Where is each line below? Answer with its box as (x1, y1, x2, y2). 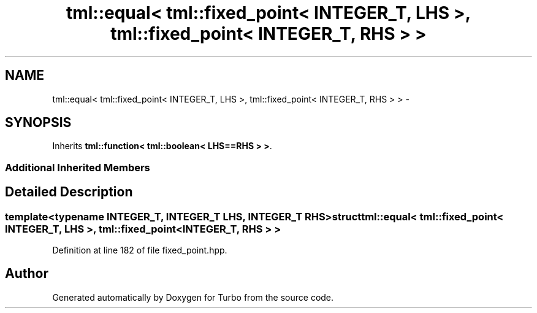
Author (5, 266, 48, 282)
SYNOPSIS (5, 115, 72, 131)
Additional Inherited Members (5, 161, 150, 174)
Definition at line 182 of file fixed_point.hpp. (52, 245, 227, 256)
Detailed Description (5, 184, 133, 200)
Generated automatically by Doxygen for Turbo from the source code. (52, 292, 334, 303)
